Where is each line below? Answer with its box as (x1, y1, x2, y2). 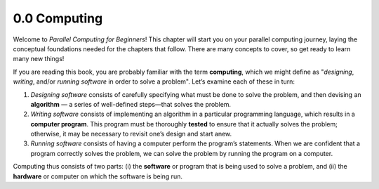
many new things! (13, 55, 65, 63)
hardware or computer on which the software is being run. (13, 172, 182, 181)
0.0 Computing (13, 11, 103, 26)
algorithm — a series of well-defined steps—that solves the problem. (30, 100, 232, 108)
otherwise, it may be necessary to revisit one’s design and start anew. (30, 130, 232, 138)
